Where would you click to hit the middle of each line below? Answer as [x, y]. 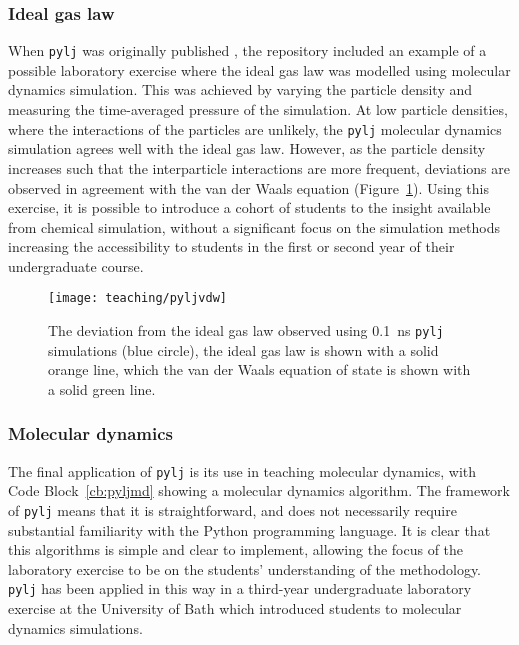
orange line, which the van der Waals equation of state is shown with [259, 369]
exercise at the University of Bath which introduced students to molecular [235, 608]
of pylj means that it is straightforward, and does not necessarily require [232, 510]
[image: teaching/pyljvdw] [137, 298]
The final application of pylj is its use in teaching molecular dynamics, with [242, 470]
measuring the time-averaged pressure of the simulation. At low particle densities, [258, 109]
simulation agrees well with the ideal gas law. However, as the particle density [247, 148]
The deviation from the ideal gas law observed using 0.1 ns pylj [246, 330]
